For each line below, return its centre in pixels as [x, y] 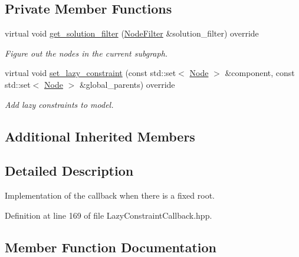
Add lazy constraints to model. [59, 104]
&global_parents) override [127, 84]
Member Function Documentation [111, 247]
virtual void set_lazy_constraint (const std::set [91, 73]
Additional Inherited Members [100, 136]
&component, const [260, 73]
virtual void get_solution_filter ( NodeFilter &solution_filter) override [132, 33]
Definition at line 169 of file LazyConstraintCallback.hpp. [109, 215]
